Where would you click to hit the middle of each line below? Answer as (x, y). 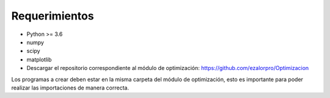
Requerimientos (53, 16)
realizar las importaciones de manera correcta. (70, 88)
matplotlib (39, 59)
